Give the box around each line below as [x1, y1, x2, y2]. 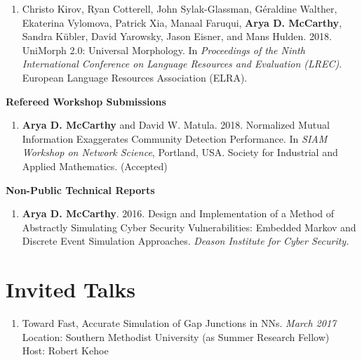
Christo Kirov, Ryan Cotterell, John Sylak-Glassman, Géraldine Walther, [22, 1, 337, 15]
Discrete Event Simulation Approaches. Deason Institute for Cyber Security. [22, 233, 349, 248]
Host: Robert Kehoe [22, 343, 109, 358]
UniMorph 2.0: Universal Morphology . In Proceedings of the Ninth [22, 42, 305, 57]
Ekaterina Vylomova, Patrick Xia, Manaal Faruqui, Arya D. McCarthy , [22, 15, 342, 30]
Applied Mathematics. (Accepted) [22, 158, 168, 173]
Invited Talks [6, 275, 136, 304]
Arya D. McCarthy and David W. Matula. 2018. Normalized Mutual [22, 117, 330, 132]
